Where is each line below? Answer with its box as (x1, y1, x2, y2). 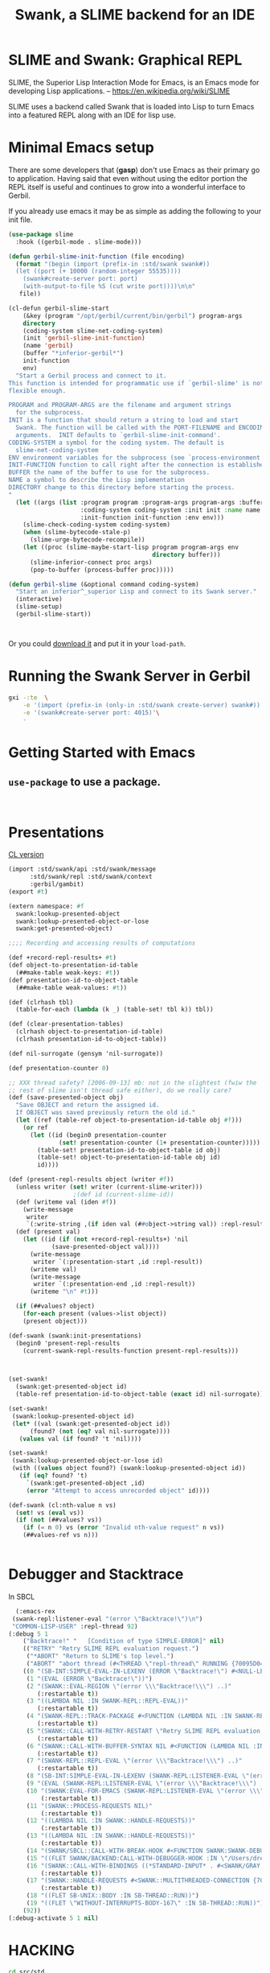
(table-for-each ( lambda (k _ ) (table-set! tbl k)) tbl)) (15, 1006, 215, 1014)
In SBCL (8, 1592, 35, 1601)
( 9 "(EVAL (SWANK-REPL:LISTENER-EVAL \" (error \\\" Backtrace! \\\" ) (26, 1780, 257, 1788)
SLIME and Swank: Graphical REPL (8, 51, 243, 69)
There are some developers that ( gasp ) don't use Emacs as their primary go (8, 165, 260, 175)
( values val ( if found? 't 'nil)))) (18, 1435, 142, 1443)
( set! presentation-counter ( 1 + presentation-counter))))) (59, 1139, 261, 1147)
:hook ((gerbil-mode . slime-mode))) (15, 237, 142, 246)
